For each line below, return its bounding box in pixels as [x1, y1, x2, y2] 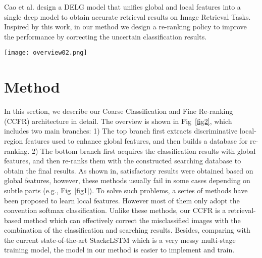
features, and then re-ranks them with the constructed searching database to [4, 155, 241, 166]
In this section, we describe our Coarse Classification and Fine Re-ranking [4, 106, 233, 116]
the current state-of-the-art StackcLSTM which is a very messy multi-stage [4, 234, 236, 245]
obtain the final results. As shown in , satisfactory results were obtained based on [4, 165, 253, 176]
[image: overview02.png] [4, 49, 87, 57]
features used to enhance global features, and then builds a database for [25, 135, 248, 146]
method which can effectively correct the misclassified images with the [23, 214, 241, 225]
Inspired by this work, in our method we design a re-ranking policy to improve [4, 21, 247, 32]
